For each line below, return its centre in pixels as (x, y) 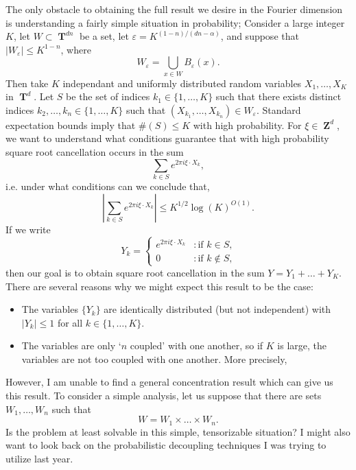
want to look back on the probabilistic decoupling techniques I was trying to (166, 445)
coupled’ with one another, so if (197, 345)
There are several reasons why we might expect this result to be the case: (159, 286)
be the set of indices (108, 96)
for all (70, 322)
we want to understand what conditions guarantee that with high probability (167, 138)
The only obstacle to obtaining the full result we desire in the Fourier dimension (174, 9)
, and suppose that (260, 36)
